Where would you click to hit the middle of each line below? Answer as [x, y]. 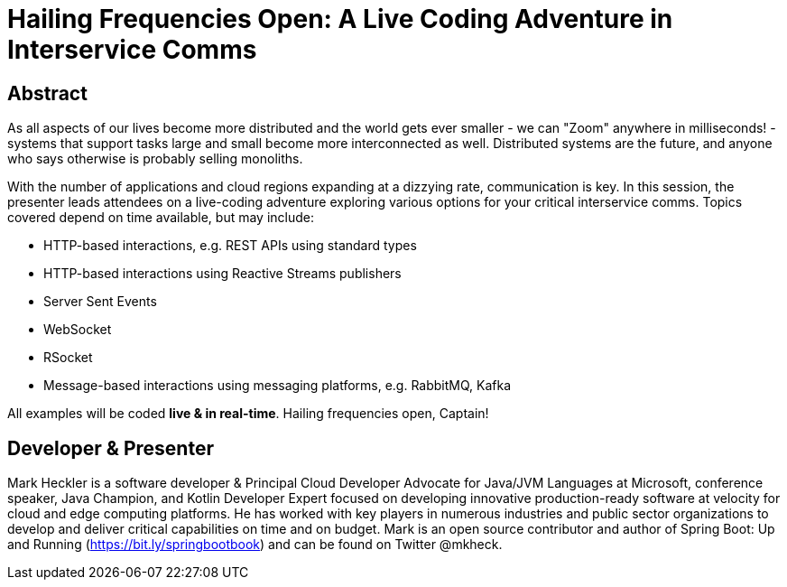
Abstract [47, 93]
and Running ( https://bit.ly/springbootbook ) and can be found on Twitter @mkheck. [255, 545]
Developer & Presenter [111, 448]
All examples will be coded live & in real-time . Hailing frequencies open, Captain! [248, 414]
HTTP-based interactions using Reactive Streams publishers [222, 274]
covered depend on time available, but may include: [161, 218]
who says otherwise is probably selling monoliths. [155, 159]
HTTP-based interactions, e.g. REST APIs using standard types [230, 246]
